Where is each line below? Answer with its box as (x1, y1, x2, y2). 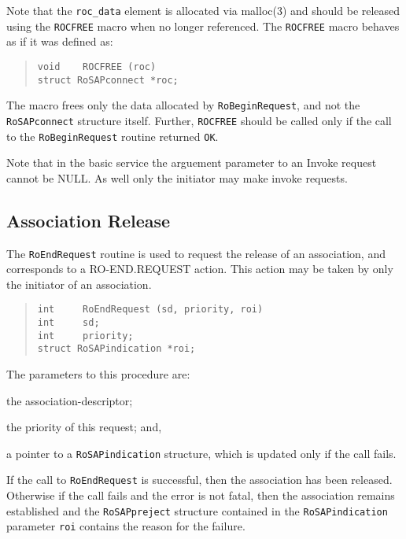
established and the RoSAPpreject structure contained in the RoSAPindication (6, 502, 388, 519)
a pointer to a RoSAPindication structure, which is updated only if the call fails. (6, 445, 397, 461)
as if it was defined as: (6, 33, 113, 50)
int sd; (37, 317, 100, 329)
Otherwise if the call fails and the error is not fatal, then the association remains (6, 487, 395, 504)
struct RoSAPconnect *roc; (37, 74, 179, 86)
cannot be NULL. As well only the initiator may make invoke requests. (6, 169, 348, 186)
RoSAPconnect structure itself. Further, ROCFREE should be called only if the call (6, 112, 392, 128)
